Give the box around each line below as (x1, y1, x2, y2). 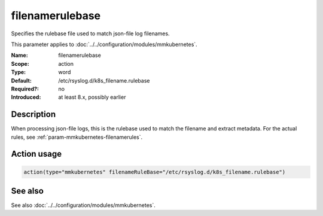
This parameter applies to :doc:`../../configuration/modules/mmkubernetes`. (11, 41, 197, 48)
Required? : (11, 85, 39, 92)
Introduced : (11, 93, 41, 101)
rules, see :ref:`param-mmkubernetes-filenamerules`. (11, 133, 143, 141)
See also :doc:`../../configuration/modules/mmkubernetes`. (11, 202, 156, 209)
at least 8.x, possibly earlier (58, 93, 126, 101)
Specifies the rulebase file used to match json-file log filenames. (11, 30, 170, 37)
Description (11, 109, 56, 120)
